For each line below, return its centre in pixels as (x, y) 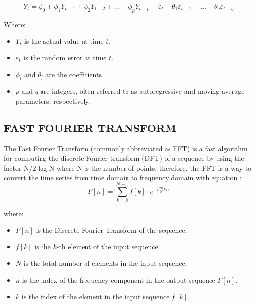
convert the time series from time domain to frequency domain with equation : (123, 177)
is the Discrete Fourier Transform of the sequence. (111, 230)
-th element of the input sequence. (108, 246)
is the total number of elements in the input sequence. (105, 263)
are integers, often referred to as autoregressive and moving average (142, 91)
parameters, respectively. (53, 101)
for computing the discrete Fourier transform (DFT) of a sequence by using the (124, 158)
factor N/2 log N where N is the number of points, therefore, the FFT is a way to (128, 167)
